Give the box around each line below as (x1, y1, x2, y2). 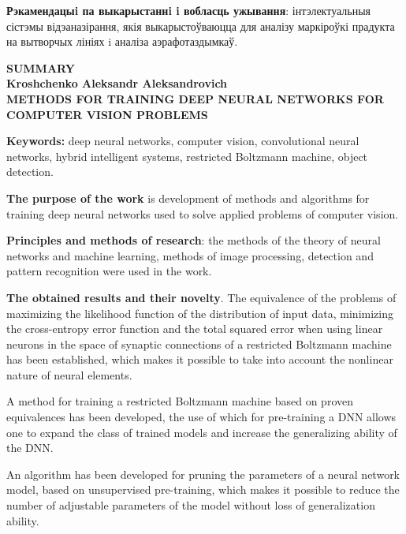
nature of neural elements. (6, 366, 132, 383)
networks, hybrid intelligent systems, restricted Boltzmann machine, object (6, 148, 368, 164)
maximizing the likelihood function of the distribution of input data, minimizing (6, 304, 393, 321)
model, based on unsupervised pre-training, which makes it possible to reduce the (6, 481, 400, 498)
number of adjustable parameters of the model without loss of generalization (6, 497, 375, 513)
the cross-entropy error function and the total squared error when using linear (6, 320, 383, 337)
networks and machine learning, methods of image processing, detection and (6, 247, 374, 263)
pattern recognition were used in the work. (6, 263, 212, 279)
